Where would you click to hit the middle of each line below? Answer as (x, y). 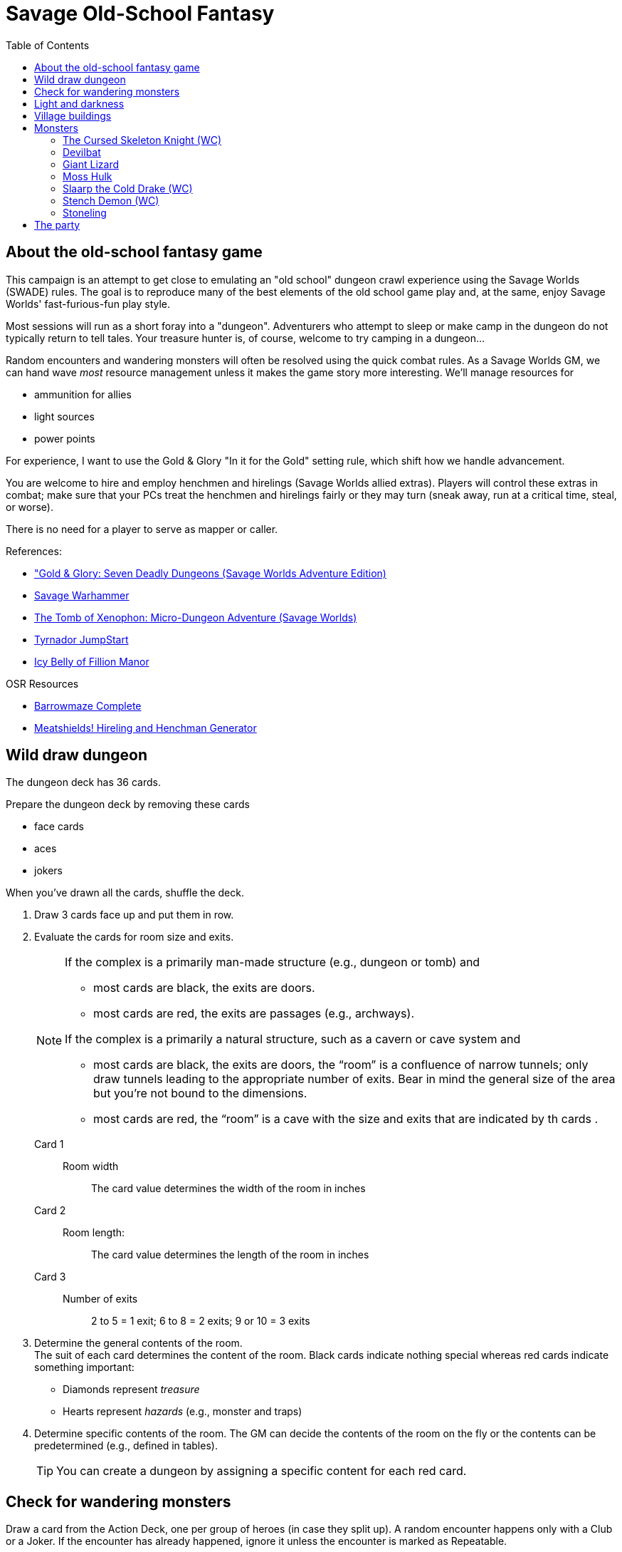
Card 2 (50, 1211)
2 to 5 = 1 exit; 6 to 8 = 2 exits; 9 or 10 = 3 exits (201, 1321)
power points (65, 438)
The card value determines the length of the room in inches (230, 1255)
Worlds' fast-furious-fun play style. (88, 304)
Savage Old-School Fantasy (140, 14)
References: (34, 551)
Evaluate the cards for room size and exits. (134, 937)
